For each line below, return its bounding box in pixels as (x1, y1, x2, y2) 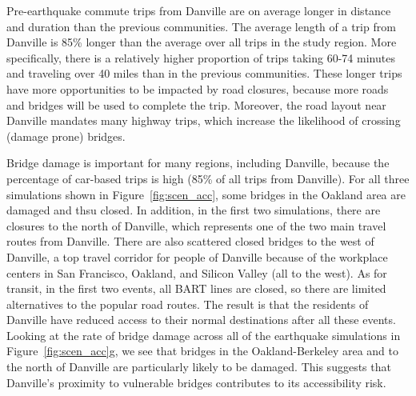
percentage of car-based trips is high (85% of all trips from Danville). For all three (6, 170, 410, 186)
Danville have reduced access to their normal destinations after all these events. (6, 311, 396, 328)
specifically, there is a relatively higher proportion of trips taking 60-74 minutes (6, 49, 395, 66)
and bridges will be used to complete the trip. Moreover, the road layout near (6, 96, 386, 113)
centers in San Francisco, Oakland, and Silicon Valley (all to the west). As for (6, 264, 387, 281)
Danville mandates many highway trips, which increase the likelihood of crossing (6, 112, 401, 129)
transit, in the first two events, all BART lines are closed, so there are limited (6, 280, 386, 297)
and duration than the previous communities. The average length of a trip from (6, 18, 396, 34)
